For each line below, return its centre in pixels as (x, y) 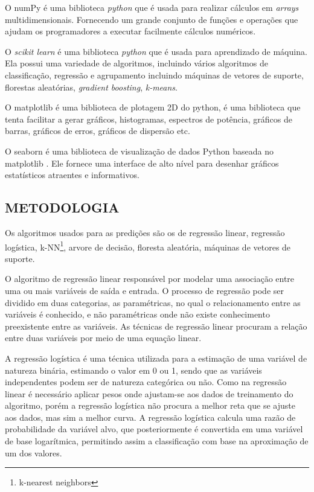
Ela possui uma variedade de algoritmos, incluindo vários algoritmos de (136, 63)
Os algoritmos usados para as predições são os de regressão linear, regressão (145, 232)
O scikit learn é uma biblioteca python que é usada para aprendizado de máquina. (156, 51)
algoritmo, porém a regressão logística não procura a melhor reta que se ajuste (150, 405)
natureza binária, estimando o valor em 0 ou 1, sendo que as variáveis (133, 370)
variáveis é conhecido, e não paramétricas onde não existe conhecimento (137, 314)
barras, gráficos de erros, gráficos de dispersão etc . (98, 131)
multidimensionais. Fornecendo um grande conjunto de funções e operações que (152, 19)
